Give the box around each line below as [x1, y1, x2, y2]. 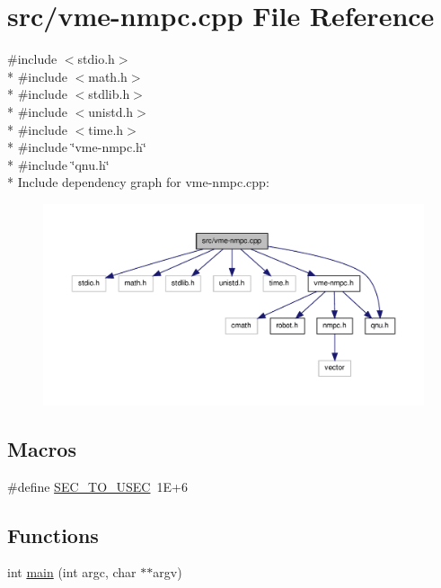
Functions [7, 521, 99, 548]
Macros [7, 434, 76, 462]
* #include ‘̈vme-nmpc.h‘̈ [7, 138, 146, 156]
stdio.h [77, 49, 115, 68]
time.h [88, 120, 124, 138]
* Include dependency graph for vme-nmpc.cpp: [7, 173, 269, 192]
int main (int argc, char [7, 563, 137, 582]
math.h [88, 67, 128, 85]
